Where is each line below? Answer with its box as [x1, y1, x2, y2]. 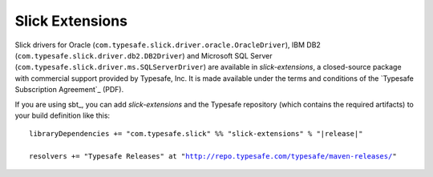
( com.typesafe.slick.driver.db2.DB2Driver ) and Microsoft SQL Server [14, 50, 273, 60]
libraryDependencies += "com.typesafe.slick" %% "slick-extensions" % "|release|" [29, 129, 363, 139]
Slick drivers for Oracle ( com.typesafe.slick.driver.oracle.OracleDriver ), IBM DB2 [14, 40, 321, 50]
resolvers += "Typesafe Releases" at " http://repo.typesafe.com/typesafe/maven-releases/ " [29, 152, 397, 161]
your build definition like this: [14, 111, 111, 120]
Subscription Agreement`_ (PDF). [14, 85, 124, 95]
